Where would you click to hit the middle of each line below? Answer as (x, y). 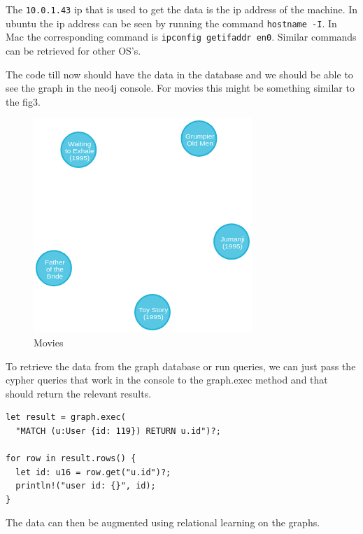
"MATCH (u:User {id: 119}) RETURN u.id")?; (118, 431)
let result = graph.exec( (66, 417)
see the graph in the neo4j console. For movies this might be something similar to (180, 88)
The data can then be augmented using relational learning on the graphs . (163, 522)
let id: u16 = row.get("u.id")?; (93, 472)
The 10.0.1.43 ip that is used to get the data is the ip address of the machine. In (182, 9)
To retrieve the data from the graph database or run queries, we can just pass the (181, 366)
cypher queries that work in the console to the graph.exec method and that (167, 380)
